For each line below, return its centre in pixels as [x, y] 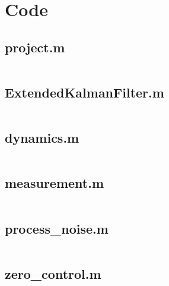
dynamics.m [42, 138]
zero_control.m [53, 273]
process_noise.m [57, 228]
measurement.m [55, 183]
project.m [35, 47]
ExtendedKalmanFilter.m [84, 92]
